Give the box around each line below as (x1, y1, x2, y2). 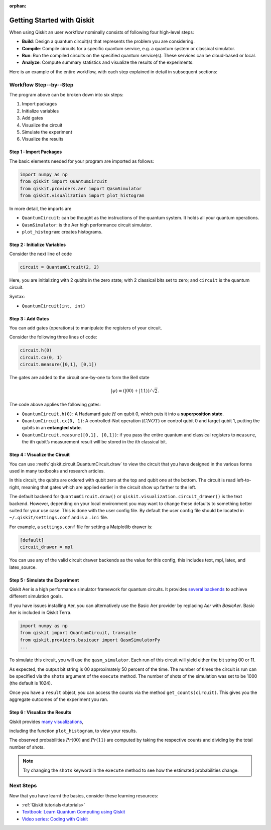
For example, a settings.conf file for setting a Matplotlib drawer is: (9, 524, 153, 530)
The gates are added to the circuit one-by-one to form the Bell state (9, 375, 150, 381)
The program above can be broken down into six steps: (9, 92, 124, 97)
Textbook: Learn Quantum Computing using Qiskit (22, 809, 125, 815)
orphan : (9, 3, 27, 9)
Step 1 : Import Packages (9, 149, 62, 155)
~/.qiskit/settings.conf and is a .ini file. (9, 515, 108, 521)
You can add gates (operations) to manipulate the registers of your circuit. (9, 324, 163, 331)
